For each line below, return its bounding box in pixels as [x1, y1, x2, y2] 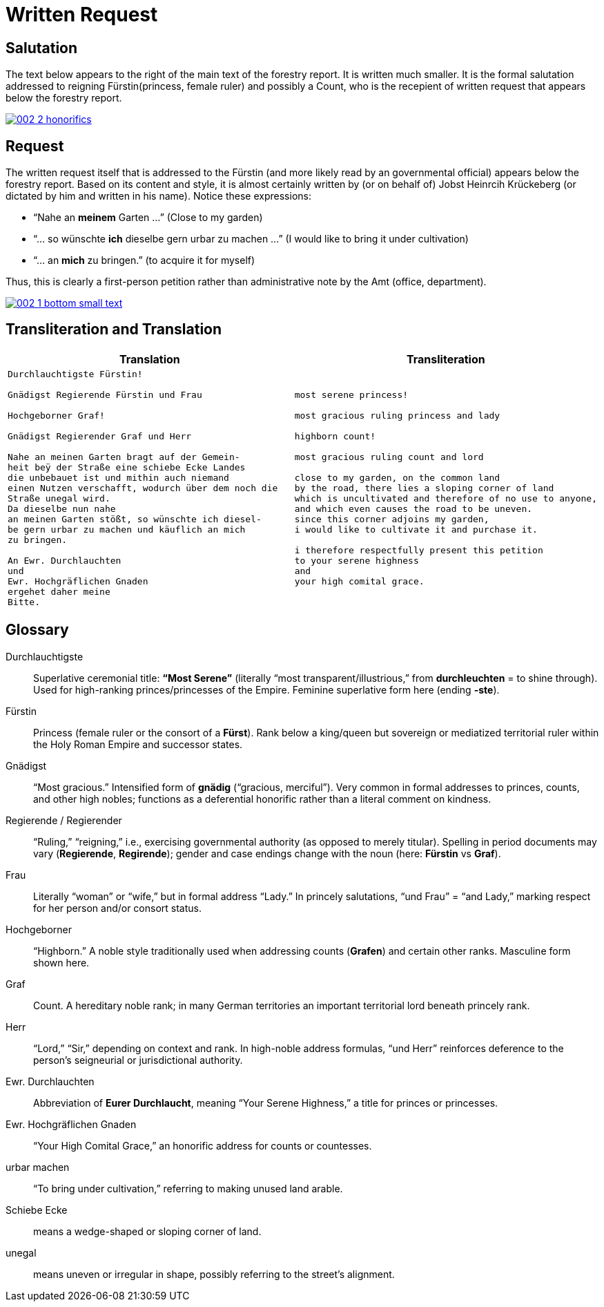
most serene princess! [294, 389, 409, 400]
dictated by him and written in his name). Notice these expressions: [6, 190, 311, 202]
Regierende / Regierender [6, 814, 122, 826]
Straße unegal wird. [8, 493, 110, 504]
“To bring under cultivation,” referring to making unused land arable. [33, 1182, 343, 1194]
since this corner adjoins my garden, [294, 513, 489, 524]
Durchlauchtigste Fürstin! [8, 368, 143, 379]
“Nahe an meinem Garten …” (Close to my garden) [33, 211, 263, 224]
